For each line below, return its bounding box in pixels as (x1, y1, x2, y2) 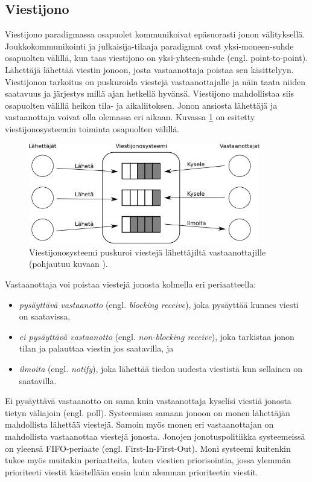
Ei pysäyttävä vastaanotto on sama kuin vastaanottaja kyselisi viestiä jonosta (5, 394, 291, 407)
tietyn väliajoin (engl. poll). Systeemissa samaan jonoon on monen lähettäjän (5, 406, 290, 419)
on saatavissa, (19, 310, 71, 323)
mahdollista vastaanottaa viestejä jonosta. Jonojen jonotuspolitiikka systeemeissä (5, 429, 305, 442)
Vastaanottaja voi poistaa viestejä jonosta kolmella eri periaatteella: (5, 278, 256, 290)
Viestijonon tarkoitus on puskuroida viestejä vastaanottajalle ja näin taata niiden (5, 75, 305, 88)
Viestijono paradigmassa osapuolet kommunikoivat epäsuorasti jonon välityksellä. (5, 28, 305, 40)
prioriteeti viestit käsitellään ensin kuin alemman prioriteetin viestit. (5, 465, 258, 478)
